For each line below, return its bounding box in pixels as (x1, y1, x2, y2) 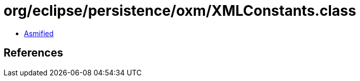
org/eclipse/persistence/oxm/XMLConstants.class (4, 2, 356, 19)
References (4, 46, 63, 60)
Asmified (24, 29, 54, 38)
